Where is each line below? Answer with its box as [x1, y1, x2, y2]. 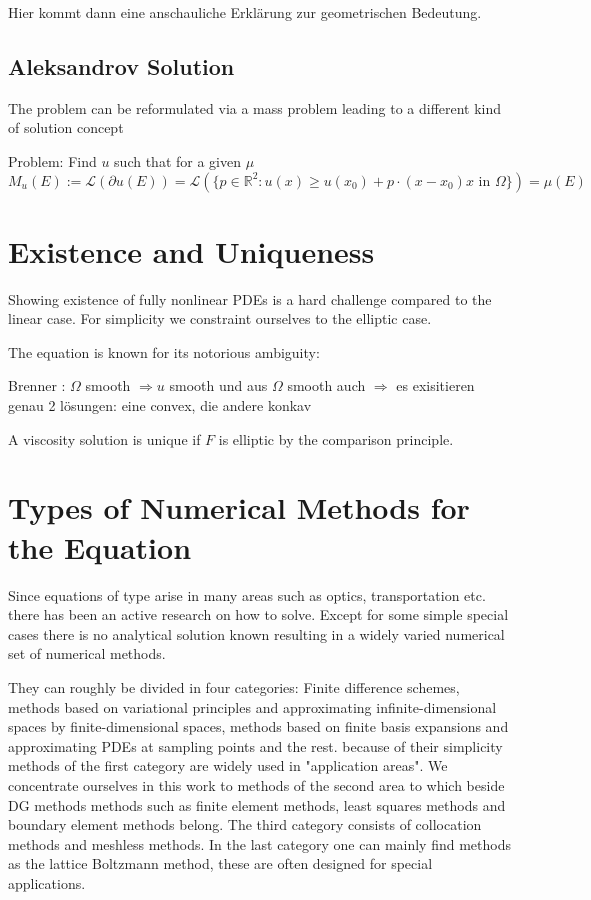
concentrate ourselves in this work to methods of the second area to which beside [8, 774, 505, 795]
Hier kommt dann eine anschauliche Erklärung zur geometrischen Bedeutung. [8, 2, 482, 22]
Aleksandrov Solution [8, 50, 235, 81]
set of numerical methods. [8, 643, 166, 664]
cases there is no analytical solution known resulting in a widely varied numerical [8, 623, 505, 644]
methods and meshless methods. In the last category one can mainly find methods [8, 833, 511, 854]
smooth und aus [169, 375, 268, 396]
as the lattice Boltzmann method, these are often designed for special [8, 853, 433, 874]
